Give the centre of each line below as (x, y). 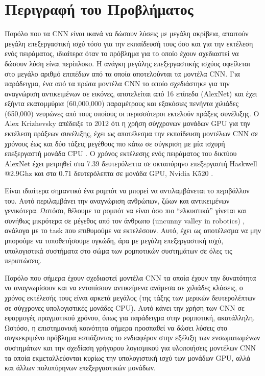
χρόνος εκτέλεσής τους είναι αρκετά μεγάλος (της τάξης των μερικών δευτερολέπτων (130, 297)
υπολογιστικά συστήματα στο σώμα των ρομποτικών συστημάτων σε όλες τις (118, 250)
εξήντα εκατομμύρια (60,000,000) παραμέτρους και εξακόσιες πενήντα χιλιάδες (122, 103)
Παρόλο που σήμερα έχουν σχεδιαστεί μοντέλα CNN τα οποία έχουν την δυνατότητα (130, 277)
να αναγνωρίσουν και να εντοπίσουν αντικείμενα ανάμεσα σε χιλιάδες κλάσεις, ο (124, 287)
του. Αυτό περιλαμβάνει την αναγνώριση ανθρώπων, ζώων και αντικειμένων (117, 200)
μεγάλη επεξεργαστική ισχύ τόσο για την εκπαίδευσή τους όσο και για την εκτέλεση (129, 43)
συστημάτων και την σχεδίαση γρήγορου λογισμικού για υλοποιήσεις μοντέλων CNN (130, 347)
